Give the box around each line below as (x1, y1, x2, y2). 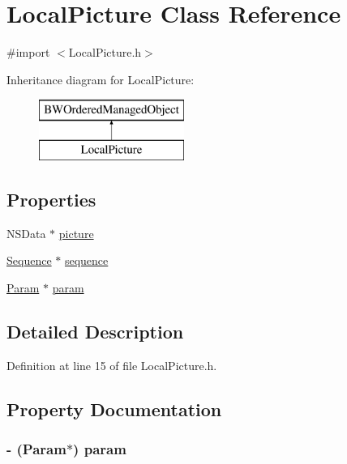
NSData (6, 224, 46, 241)
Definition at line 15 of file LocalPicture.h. (6, 356, 217, 373)
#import (6, 44, 50, 61)
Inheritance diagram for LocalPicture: (6, 70, 195, 87)
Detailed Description (6, 318, 184, 343)
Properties (6, 186, 96, 211)
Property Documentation (6, 396, 222, 421)
